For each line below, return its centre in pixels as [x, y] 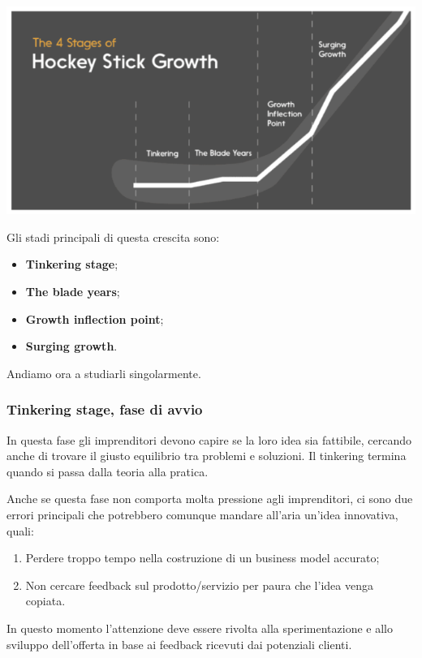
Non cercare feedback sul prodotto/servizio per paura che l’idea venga [199, 585]
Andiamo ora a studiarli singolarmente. [104, 373]
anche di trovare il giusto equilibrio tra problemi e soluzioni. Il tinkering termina [207, 456]
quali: [20, 530]
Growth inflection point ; [95, 318]
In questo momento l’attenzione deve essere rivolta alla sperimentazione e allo [200, 628]
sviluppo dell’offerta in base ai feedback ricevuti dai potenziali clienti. [179, 644]
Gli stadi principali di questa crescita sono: [113, 237]
